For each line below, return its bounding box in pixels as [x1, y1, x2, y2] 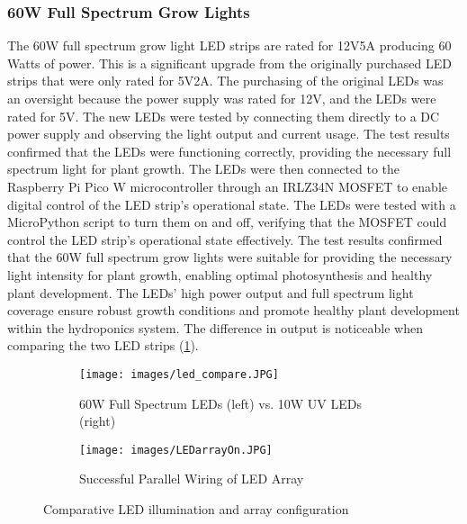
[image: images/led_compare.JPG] [79, 367, 279, 381]
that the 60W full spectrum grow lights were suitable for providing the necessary [7, 248, 453, 267]
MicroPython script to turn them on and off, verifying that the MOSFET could [7, 212, 447, 231]
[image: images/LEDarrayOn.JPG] [79, 443, 273, 456]
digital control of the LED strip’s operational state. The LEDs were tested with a [7, 194, 456, 213]
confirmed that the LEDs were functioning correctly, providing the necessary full [7, 141, 452, 160]
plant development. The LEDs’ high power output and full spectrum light [7, 283, 414, 302]
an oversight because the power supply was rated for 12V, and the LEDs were [7, 89, 436, 107]
